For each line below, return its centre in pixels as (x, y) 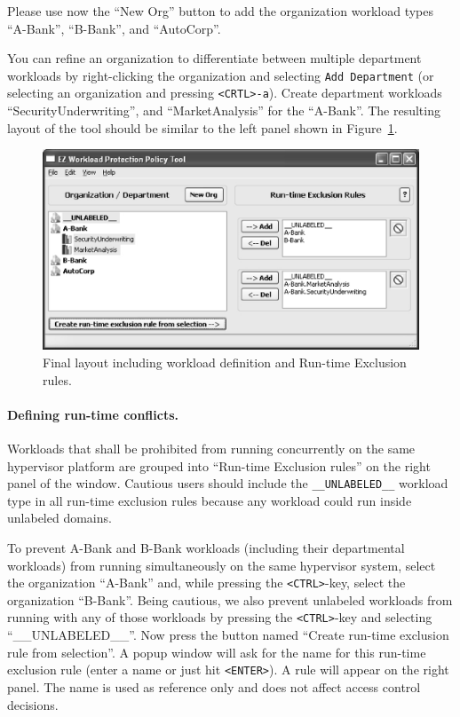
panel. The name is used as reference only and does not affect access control (214, 686)
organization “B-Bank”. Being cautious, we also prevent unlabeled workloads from (230, 599)
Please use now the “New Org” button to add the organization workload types (221, 11)
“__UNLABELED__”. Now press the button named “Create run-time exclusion (228, 635)
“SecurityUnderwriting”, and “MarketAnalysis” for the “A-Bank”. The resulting (224, 110)
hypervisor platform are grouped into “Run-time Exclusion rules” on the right (219, 465)
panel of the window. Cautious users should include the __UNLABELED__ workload (228, 483)
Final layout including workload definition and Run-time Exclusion (225, 362)
